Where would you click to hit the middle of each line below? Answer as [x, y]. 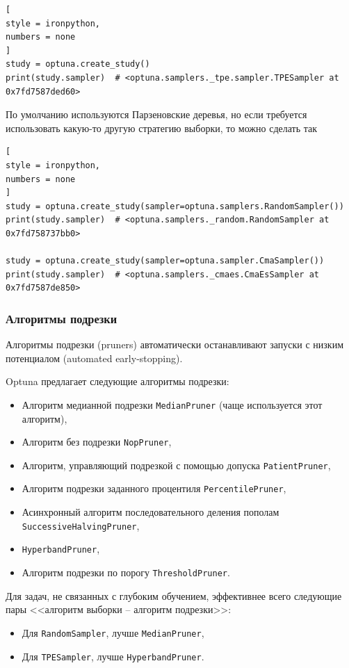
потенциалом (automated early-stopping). [94, 358]
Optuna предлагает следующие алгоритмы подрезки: [117, 381]
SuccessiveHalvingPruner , [81, 525]
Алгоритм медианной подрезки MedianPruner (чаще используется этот [172, 404]
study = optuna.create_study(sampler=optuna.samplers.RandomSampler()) [175, 206]
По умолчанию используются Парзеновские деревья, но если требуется [156, 114]
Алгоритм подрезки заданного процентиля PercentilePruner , [154, 488]
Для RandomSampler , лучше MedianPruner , [113, 632]
